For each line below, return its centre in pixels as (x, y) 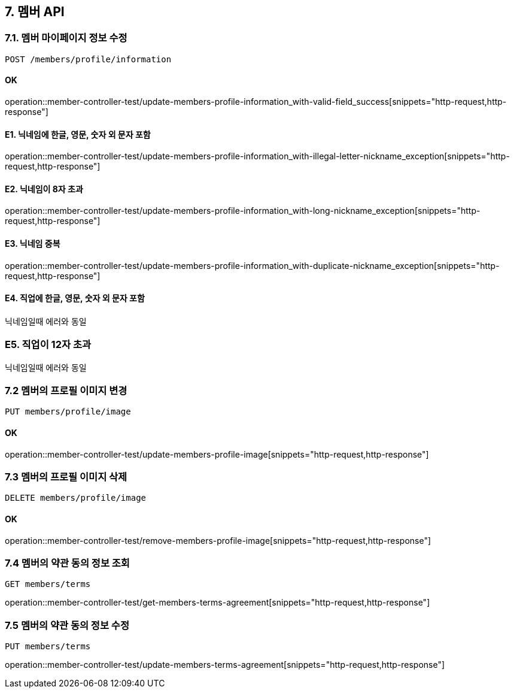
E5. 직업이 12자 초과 (48, 345)
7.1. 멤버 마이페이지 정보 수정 (66, 38)
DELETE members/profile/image (76, 498)
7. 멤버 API (35, 12)
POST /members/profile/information (88, 59)
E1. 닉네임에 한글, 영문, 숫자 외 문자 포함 (78, 134)
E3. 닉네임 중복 (33, 244)
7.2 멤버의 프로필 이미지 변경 (66, 391)
